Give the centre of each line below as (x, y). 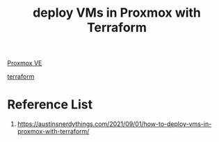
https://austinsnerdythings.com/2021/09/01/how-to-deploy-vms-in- (114, 124)
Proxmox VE (25, 63)
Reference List (50, 105)
